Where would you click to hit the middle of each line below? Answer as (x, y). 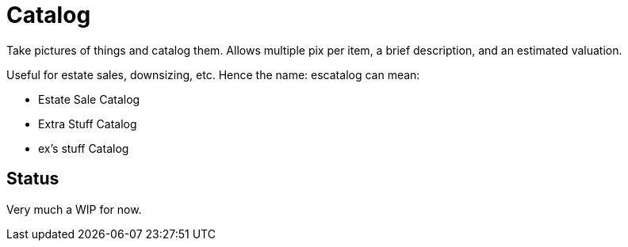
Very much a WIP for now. (74, 209)
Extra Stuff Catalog (88, 123)
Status (33, 179)
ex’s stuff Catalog (84, 148)
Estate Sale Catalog (89, 99)
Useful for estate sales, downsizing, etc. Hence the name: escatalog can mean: (213, 74)
